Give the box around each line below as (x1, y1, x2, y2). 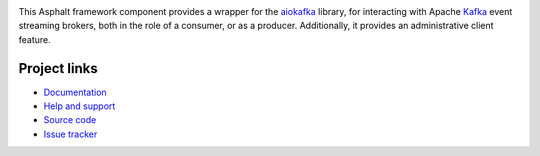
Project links (18, 60, 99, 77)
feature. (18, 33, 52, 45)
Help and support (43, 100, 116, 112)
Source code (43, 114, 97, 126)
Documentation (43, 86, 107, 98)
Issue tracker (43, 128, 98, 140)
